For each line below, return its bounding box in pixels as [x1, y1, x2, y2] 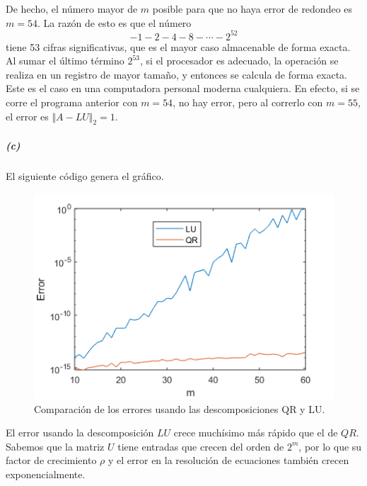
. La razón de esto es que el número [37, 15, 192, 30]
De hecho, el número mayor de [6, 1, 138, 16]
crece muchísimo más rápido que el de [173, 425, 338, 440]
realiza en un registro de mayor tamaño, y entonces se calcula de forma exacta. [6, 67, 347, 81]
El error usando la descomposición [6, 425, 154, 440]
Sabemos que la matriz [6, 439, 105, 453]
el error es [6, 108, 49, 123]
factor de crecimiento [6, 453, 97, 468]
